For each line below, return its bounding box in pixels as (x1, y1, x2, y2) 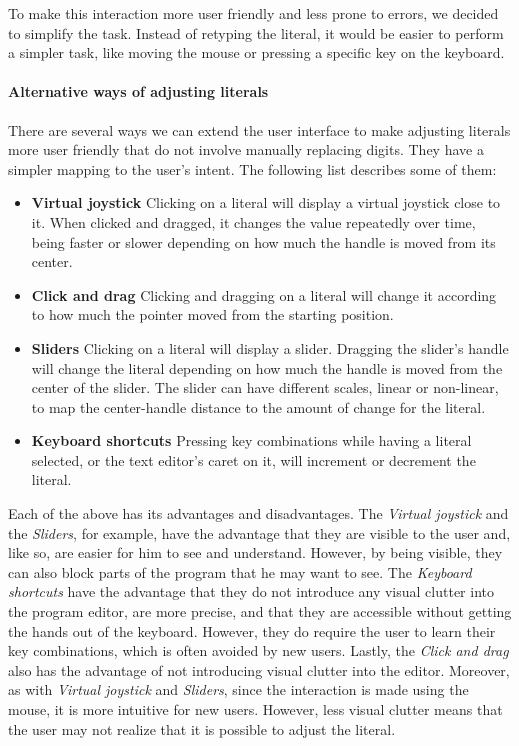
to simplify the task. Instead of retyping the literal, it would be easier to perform (8, 22, 504, 43)
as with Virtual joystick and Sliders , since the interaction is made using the (8, 679, 469, 700)
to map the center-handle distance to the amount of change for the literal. (31, 396, 486, 417)
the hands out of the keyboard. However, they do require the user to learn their (8, 620, 496, 641)
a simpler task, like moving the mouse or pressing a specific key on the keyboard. (8, 42, 505, 63)
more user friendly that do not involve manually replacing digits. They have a (8, 139, 484, 160)
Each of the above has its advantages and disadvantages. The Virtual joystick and (8, 503, 509, 524)
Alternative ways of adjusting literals (8, 81, 269, 102)
